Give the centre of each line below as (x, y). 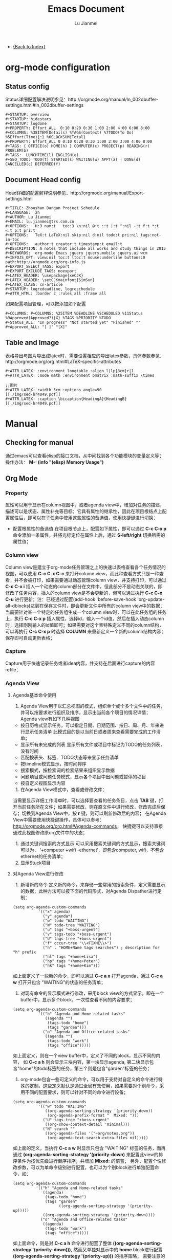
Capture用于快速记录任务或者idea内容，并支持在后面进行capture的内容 (80, 663)
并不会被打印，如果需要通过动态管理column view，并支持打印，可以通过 (90, 580)
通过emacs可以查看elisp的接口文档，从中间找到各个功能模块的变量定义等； (84, 455)
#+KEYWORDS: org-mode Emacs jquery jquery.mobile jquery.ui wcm (76, 253)
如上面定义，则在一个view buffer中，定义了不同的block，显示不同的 (84, 1056)
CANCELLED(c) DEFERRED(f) (33, 164)
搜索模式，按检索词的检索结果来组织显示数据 (68, 770)
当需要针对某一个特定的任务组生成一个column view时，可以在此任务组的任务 (86, 612)
